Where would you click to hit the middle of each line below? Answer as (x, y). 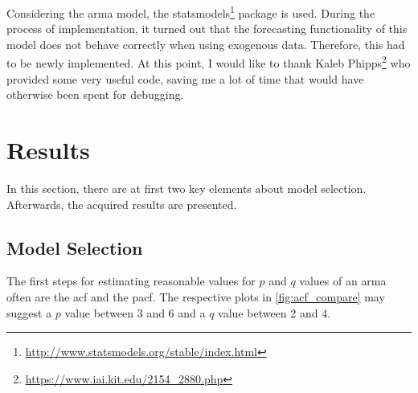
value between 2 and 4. (275, 312)
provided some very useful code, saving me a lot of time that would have (185, 78)
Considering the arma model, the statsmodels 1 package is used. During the (191, 12)
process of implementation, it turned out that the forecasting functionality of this (207, 29)
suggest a (29, 312)
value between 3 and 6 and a (135, 312)
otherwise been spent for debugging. (95, 94)
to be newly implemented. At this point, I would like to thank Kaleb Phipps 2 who (209, 62)
